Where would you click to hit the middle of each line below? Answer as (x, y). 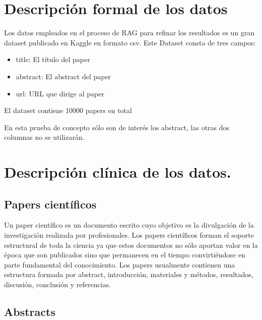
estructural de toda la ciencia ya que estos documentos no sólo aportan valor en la (131, 245)
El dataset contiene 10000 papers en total (68, 110)
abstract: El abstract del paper (63, 76)
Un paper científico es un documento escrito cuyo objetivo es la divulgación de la (129, 225)
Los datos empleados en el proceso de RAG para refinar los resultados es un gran (129, 33)
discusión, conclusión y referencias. (57, 284)
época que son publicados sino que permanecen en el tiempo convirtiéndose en (125, 255)
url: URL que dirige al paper (60, 93)
